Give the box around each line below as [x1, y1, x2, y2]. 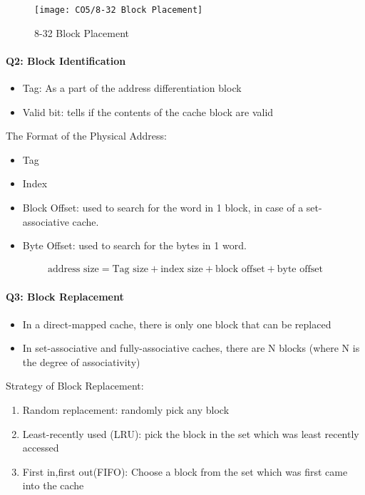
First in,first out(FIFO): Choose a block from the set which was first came [22, 464, 348, 479]
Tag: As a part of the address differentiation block [22, 80, 242, 95]
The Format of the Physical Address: [6, 128, 167, 143]
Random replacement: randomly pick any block [22, 402, 230, 417]
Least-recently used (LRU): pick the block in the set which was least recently [22, 426, 359, 441]
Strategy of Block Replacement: [6, 378, 144, 393]
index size [160, 264, 203, 274]
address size [48, 264, 99, 274]
